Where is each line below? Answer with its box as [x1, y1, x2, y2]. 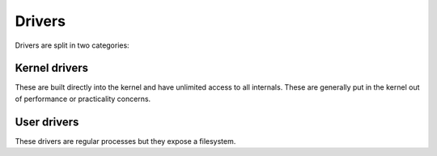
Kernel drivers [15, 61, 89, 75]
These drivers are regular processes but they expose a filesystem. [15, 136, 236, 145]
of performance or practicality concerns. [15, 94, 151, 103]
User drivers [15, 115, 79, 129]
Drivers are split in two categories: [15, 40, 129, 50]
